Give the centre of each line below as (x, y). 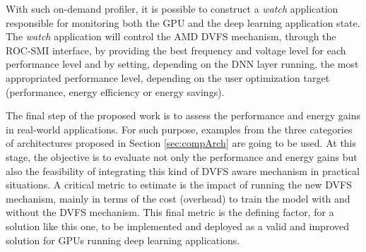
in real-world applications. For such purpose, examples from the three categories (179, 129)
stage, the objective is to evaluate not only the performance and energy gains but (182, 156)
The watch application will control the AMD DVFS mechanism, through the (171, 36)
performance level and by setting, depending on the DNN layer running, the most (182, 64)
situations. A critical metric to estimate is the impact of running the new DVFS (179, 185)
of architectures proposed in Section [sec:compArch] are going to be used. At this (181, 143)
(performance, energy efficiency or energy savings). (115, 91)
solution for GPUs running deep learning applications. (123, 240)
